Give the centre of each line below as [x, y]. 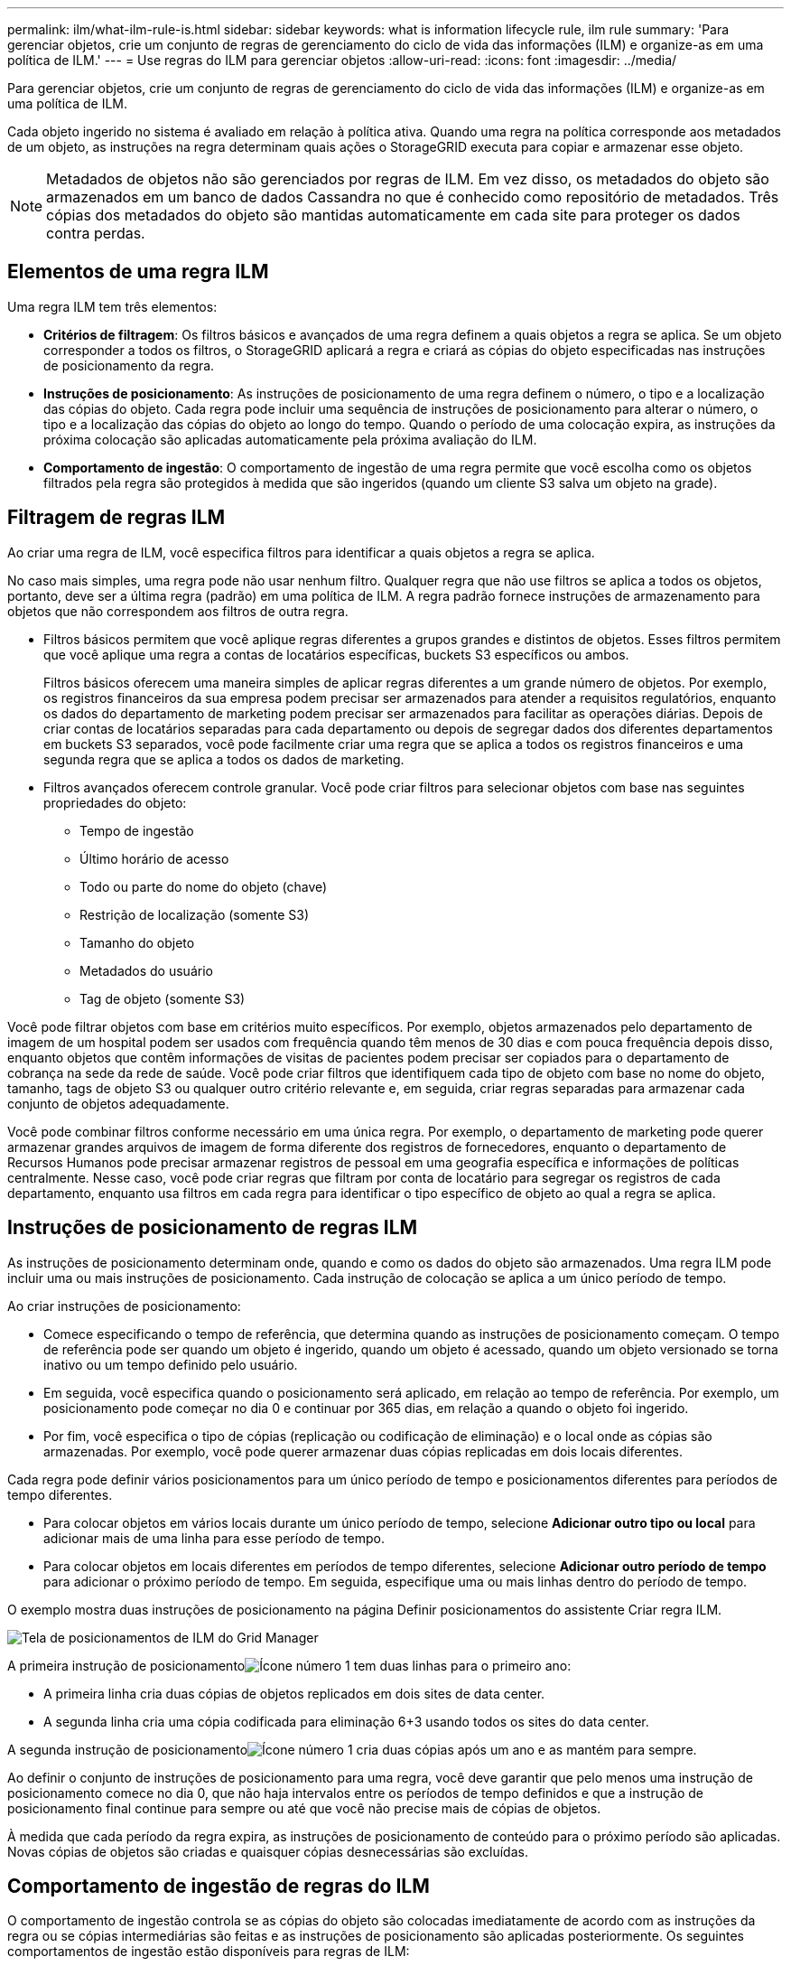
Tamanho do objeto [137, 942]
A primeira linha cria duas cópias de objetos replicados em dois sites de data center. [294, 1693]
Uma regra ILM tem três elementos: [112, 306]
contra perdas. [96, 233]
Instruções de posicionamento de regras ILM [213, 1228]
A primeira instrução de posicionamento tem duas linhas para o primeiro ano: [289, 1665]
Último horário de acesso [154, 858]
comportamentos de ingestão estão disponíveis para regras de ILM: [209, 1952]
